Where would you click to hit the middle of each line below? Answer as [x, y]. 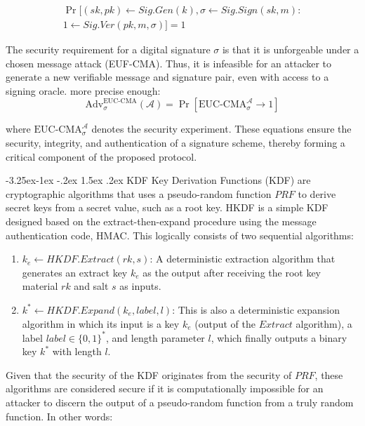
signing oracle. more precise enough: [83, 90]
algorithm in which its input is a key [101, 323]
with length [77, 351]
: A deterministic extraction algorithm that [243, 259]
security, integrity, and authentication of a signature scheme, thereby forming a [175, 143]
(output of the [225, 323]
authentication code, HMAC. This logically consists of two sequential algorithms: [180, 235]
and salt [91, 286]
